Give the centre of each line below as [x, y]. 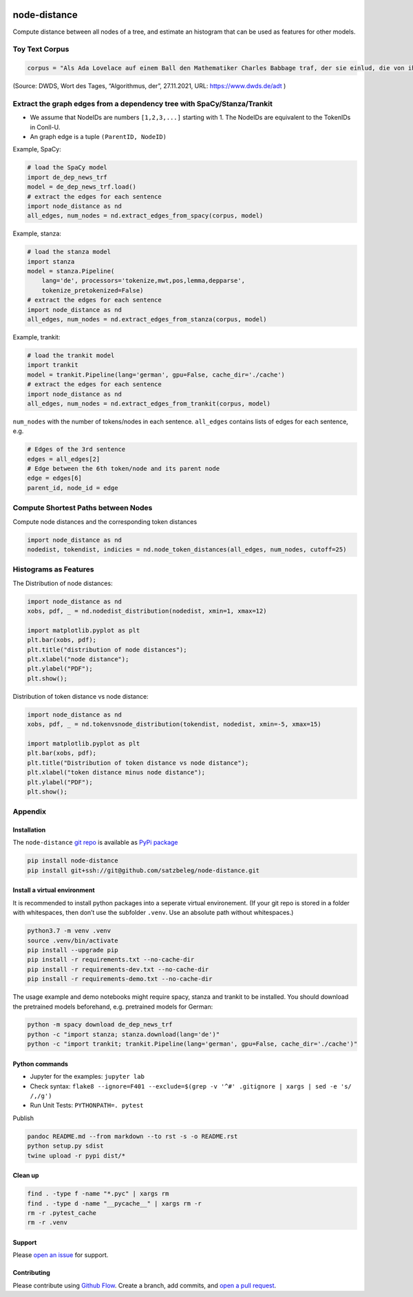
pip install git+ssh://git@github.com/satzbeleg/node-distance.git [144, 870]
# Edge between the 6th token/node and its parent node [124, 469]
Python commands [41, 1064]
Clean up [26, 1175]
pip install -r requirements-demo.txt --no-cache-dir [120, 979]
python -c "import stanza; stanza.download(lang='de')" [124, 1034]
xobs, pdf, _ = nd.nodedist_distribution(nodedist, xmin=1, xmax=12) [147, 611]
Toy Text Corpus [41, 50]
